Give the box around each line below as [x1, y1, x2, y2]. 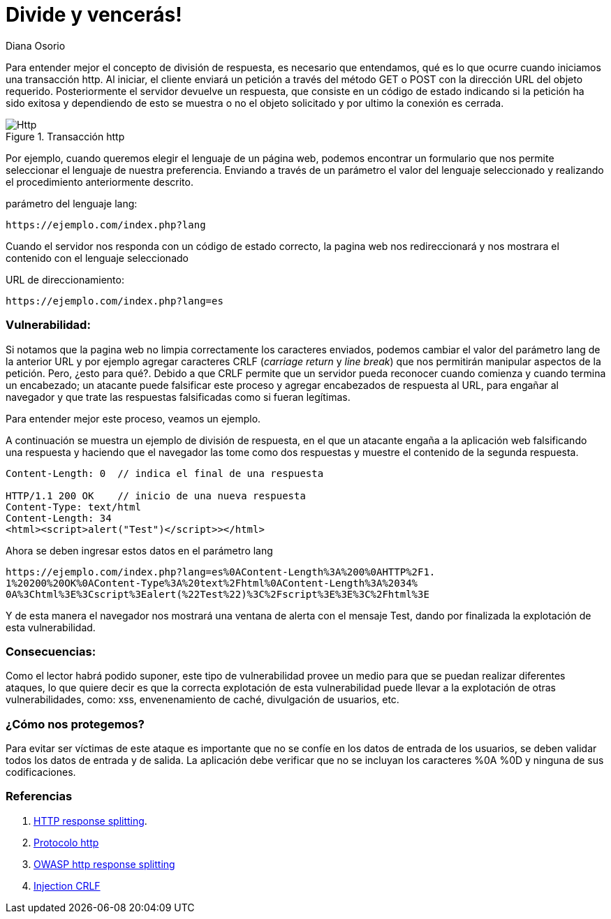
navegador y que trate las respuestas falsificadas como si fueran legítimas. [6, 390, 351, 403]
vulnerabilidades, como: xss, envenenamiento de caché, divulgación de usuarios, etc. [6, 693, 399, 706]
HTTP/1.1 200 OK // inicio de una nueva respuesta [6, 490, 306, 501]
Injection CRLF [34, 879, 101, 892]
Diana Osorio [6, 39, 66, 52]
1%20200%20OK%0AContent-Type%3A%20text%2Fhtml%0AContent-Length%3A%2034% [6, 577, 418, 589]
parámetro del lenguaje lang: [6, 197, 138, 209]
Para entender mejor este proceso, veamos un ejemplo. [6, 412, 261, 425]
